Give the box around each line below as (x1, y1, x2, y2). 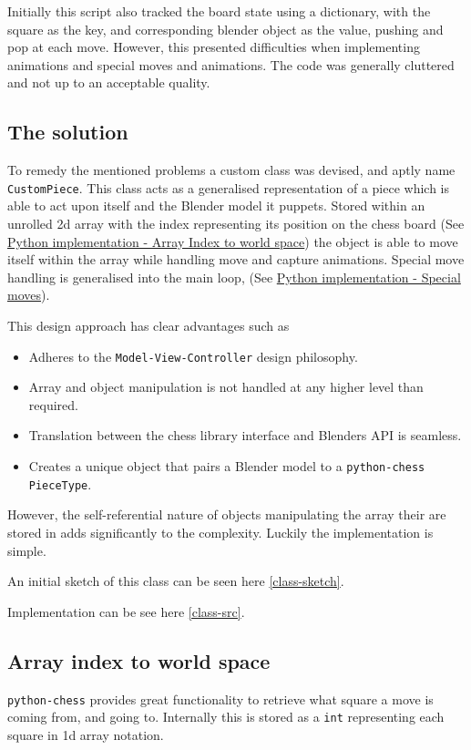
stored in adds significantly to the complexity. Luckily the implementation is (7, 522, 434, 541)
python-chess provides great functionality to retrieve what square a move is (7, 689, 434, 708)
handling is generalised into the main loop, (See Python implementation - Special (7, 267, 461, 286)
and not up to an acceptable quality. (7, 73, 210, 92)
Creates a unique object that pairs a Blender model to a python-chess (28, 457, 425, 476)
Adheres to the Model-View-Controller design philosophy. (28, 346, 358, 365)
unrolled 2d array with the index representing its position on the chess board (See (7, 214, 465, 233)
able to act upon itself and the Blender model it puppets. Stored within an (7, 196, 425, 215)
